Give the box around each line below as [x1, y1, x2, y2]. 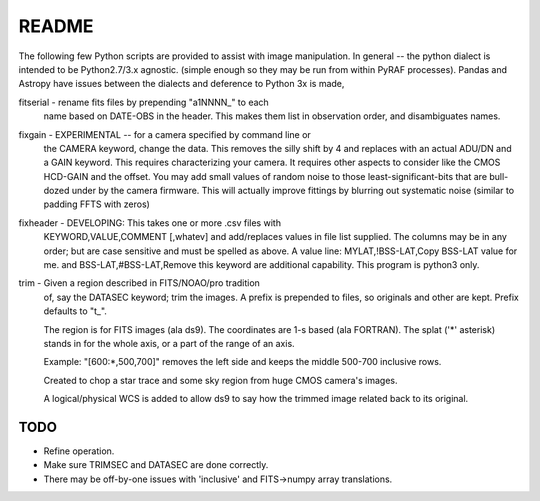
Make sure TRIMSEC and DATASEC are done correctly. [43, 459, 269, 471]
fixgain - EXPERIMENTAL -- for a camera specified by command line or [18, 128, 312, 140]
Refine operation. [43, 445, 115, 457]
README [18, 15, 94, 37]
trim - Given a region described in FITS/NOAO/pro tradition [18, 277, 260, 289]
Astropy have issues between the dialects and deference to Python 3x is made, [18, 78, 345, 90]
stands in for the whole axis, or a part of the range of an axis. [43, 337, 295, 349]
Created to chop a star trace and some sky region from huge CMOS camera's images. [43, 374, 398, 386]
